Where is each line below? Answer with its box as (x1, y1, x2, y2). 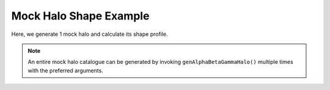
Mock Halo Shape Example (11, 9, 150, 22)
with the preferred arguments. (28, 67, 103, 74)
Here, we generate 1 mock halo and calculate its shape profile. (11, 30, 168, 38)
